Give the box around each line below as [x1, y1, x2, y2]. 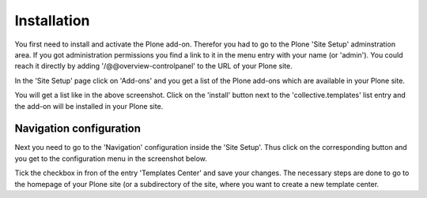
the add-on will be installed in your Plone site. [14, 101, 164, 110]
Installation [14, 12, 90, 29]
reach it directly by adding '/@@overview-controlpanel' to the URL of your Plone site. [14, 62, 293, 71]
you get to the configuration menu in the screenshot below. [14, 154, 207, 163]
